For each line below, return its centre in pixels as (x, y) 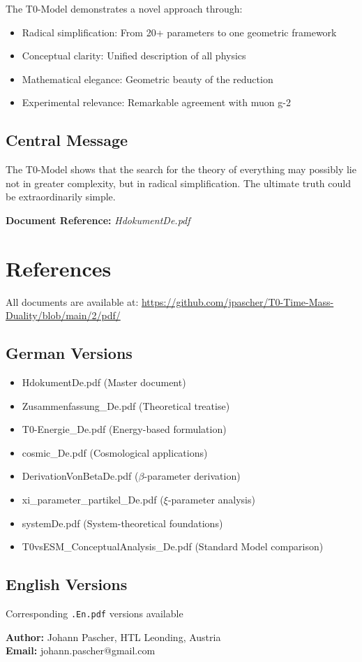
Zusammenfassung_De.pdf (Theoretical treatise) (126, 405)
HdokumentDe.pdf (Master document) (104, 382)
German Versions (69, 353)
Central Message (67, 140)
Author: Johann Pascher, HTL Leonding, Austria (113, 637)
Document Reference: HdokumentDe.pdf (98, 220)
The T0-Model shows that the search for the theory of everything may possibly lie (181, 169)
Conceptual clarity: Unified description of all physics (134, 56)
